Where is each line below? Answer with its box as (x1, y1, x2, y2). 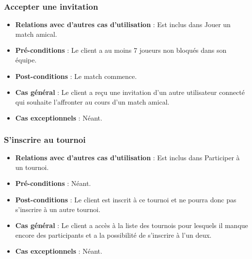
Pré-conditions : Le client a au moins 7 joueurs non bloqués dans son (15, 45, 227, 55)
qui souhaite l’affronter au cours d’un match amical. (15, 96, 170, 107)
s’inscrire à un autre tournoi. (15, 204, 101, 214)
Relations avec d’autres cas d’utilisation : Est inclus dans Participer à (15, 152, 240, 163)
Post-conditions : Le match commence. (15, 71, 137, 81)
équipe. (15, 55, 37, 64)
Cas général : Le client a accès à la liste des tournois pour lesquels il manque (15, 220, 248, 230)
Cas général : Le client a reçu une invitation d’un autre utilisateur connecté (15, 87, 245, 97)
